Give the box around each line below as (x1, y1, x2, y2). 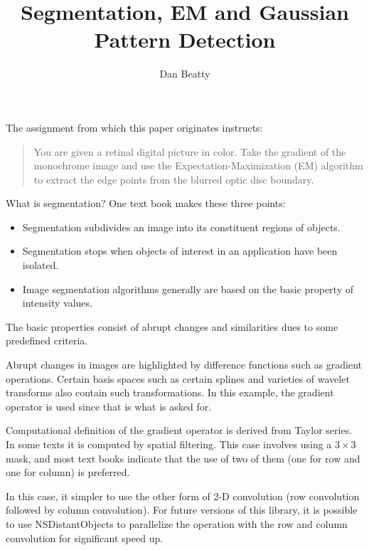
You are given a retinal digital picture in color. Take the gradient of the (33, 144, 346, 159)
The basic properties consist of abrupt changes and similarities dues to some (6, 319, 338, 334)
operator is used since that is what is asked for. (6, 398, 212, 413)
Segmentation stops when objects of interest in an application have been (22, 243, 338, 258)
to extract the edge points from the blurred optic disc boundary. (33, 171, 314, 186)
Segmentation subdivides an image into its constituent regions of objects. (22, 219, 341, 234)
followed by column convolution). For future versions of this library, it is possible (6, 502, 358, 517)
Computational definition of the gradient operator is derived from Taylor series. (6, 423, 353, 438)
